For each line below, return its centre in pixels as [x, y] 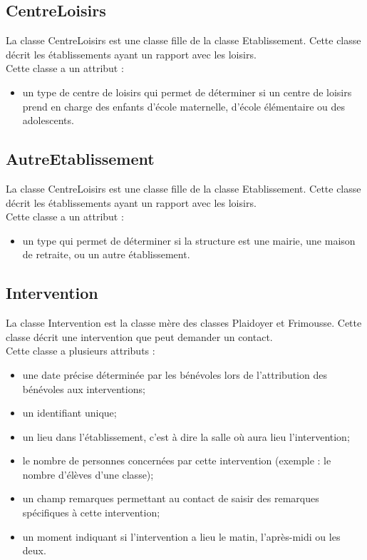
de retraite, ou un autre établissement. [106, 254]
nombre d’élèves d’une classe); [88, 474]
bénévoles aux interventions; [84, 388]
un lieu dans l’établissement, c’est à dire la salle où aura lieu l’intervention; [186, 436]
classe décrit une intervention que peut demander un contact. [139, 336]
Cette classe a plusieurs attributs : [81, 351]
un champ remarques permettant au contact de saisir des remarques [171, 498]
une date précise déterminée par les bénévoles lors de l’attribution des [175, 374]
